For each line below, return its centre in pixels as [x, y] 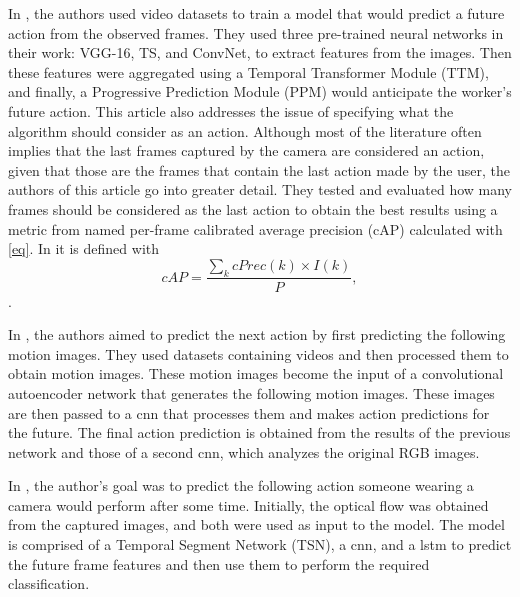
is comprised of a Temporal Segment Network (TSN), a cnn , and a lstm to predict [260, 544]
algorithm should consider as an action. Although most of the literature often [245, 130]
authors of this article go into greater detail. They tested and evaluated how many [260, 189]
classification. [49, 583]
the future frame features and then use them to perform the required [219, 563]
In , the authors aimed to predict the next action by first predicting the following [257, 334]
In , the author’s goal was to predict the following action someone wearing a [241, 485]
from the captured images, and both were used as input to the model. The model [256, 524]
